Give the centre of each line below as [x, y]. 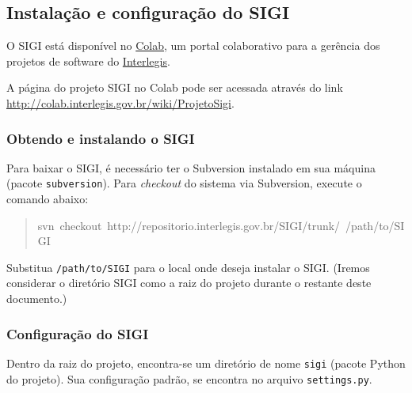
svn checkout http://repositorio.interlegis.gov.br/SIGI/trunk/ [189, 225]
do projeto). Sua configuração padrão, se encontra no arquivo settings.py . [189, 378]
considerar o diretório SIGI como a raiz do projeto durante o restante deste [189, 283]
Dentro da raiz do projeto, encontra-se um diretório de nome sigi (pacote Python [206, 363]
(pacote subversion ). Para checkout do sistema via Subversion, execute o [184, 183]
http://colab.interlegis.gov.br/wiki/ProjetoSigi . [120, 102]
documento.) [37, 299]
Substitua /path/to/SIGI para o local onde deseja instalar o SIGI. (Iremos [188, 267]
